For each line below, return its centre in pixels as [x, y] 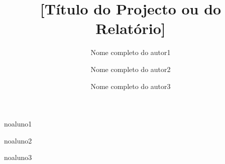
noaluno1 [18, 124]
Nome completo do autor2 [131, 69]
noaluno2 [18, 140]
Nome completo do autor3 [131, 86]
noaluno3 [18, 157]
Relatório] [131, 28]
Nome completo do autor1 [131, 52]
